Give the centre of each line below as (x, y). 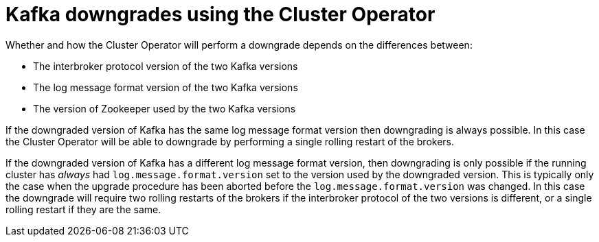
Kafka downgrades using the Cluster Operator (221, 14)
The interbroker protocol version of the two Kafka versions (166, 66)
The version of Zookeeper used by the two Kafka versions (165, 108)
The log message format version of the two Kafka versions (166, 87)
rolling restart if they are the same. (83, 209)
